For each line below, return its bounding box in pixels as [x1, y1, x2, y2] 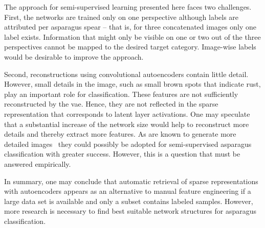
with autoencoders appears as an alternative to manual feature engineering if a [4, 186, 251, 196]
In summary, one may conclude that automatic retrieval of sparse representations [4, 175, 258, 186]
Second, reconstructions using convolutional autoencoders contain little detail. [4, 68, 249, 79]
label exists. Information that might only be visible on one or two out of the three [4, 31, 261, 42]
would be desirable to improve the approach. [4, 51, 144, 62]
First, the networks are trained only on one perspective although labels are [4, 11, 239, 22]
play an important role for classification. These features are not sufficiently [4, 88, 238, 99]
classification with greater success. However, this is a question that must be [4, 148, 240, 159]
